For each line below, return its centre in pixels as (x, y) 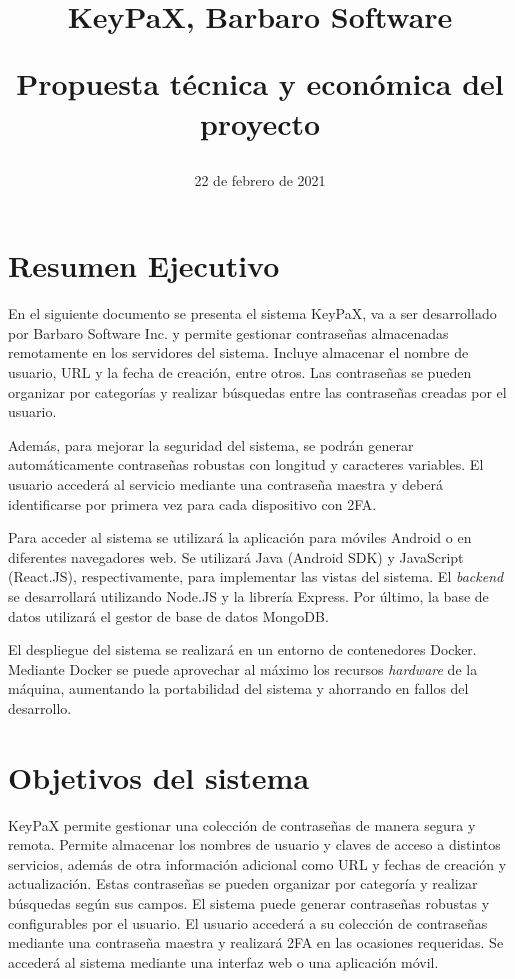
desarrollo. (40, 707)
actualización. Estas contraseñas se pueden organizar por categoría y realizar (243, 883)
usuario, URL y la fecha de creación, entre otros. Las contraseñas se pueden (240, 372)
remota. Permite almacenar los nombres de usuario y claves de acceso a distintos (254, 844)
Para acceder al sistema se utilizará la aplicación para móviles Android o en (240, 537)
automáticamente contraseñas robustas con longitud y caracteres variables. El (246, 464)
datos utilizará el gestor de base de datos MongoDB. (168, 615)
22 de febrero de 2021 (260, 179)
